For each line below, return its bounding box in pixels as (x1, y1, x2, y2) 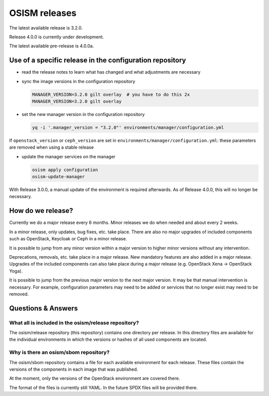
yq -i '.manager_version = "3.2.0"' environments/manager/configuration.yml (32, 124, 224, 130)
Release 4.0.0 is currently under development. (9, 34, 104, 40)
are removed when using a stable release (9, 144, 94, 150)
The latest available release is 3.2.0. (9, 25, 83, 31)
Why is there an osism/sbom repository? (9, 349, 110, 356)
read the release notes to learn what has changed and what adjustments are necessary (21, 69, 201, 75)
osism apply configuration (32, 167, 98, 173)
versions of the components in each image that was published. (9, 366, 138, 372)
